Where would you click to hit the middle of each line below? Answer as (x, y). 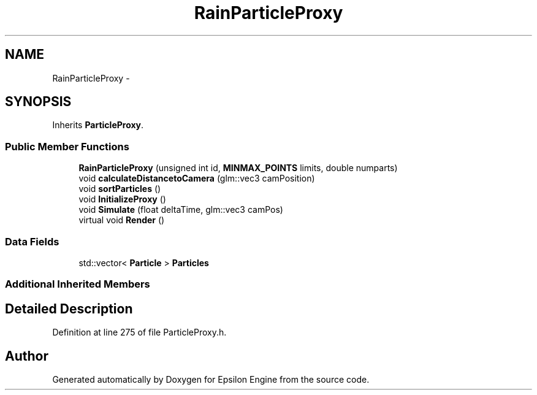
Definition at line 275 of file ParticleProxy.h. (139, 332)
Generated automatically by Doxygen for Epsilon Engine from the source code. (211, 379)
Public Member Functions (67, 146)
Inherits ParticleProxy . (98, 125)
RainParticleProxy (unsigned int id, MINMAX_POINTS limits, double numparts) (238, 168)
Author (27, 356)
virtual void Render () (122, 220)
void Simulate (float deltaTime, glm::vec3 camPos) (181, 210)
